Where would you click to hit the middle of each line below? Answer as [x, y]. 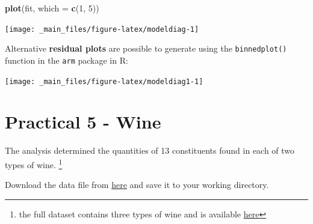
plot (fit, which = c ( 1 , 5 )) [52, 8]
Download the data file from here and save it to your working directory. [137, 185]
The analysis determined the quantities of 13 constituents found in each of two [150, 150]
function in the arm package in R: [67, 60]
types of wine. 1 [34, 163]
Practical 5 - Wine [83, 122]
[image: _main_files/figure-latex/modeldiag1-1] [104, 81]
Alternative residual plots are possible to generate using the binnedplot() [146, 48]
